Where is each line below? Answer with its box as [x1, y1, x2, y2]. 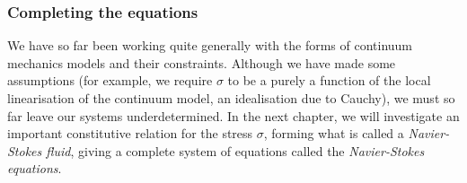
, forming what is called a [263, 124, 404, 143]
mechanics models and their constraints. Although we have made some [7, 53, 396, 72]
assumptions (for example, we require [7, 71, 213, 90]
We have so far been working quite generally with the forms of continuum [7, 36, 413, 55]
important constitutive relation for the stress [7, 124, 253, 143]
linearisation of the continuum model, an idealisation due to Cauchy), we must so [7, 89, 455, 107]
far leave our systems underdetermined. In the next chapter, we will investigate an [7, 106, 460, 125]
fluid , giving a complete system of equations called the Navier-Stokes [46, 141, 425, 160]
